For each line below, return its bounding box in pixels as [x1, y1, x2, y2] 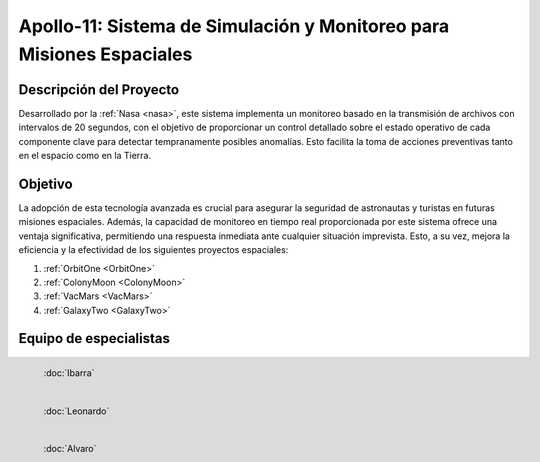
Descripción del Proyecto [18, 81, 180, 98]
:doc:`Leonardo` [43, 405, 110, 417]
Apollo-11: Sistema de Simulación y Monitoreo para [18, 15, 450, 37]
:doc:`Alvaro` [43, 442, 97, 454]
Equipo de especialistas [18, 330, 170, 347]
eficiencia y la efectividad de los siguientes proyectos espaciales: [18, 244, 289, 256]
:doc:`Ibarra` [43, 367, 95, 379]
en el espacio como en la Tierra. [18, 150, 152, 162]
